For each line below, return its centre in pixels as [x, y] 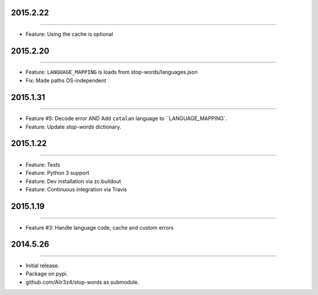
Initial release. [42, 266]
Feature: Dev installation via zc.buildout [73, 181]
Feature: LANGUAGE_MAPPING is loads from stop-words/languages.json [112, 72]
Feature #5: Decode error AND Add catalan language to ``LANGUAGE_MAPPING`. [126, 118]
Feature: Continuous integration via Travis [76, 190]
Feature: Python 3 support [57, 173]
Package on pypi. [47, 274]
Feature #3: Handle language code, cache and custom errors [100, 227]
